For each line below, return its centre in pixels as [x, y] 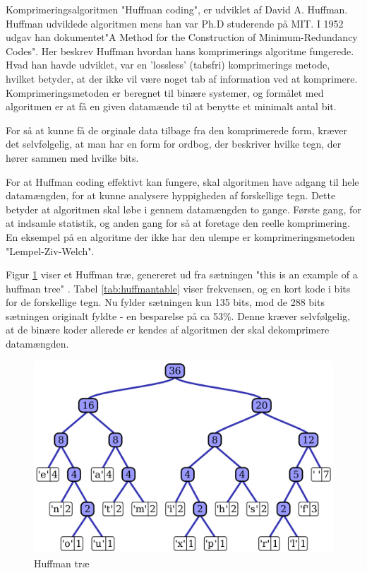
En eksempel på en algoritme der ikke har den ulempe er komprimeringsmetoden [180, 236]
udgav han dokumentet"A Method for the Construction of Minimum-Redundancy [182, 37]
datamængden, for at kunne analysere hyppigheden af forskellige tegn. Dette [171, 195]
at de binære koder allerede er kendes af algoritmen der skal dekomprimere [168, 330]
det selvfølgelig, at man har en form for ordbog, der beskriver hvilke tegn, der [174, 144]
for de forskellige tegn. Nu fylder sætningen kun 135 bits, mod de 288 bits [165, 302]
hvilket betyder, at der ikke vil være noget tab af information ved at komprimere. [182, 78]
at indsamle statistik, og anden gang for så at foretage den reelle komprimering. [178, 223]
